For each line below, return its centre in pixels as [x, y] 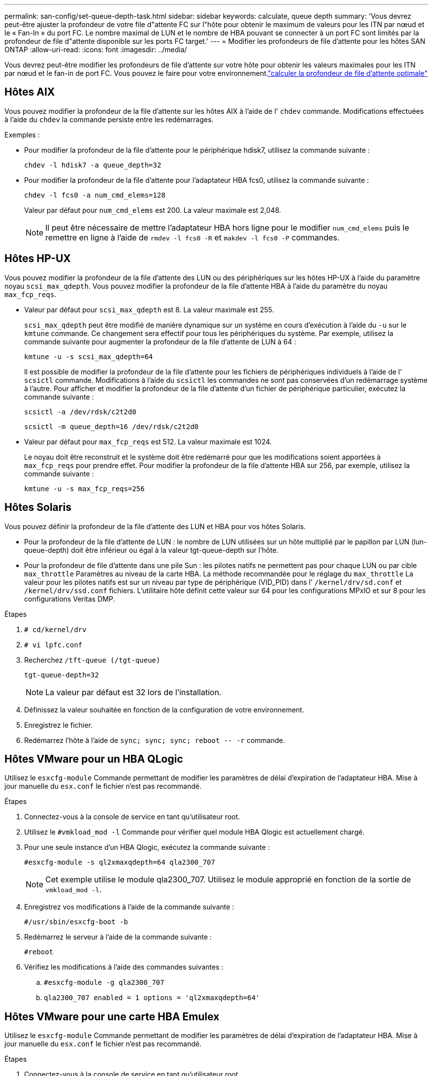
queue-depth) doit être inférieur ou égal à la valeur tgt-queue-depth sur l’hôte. [151, 550]
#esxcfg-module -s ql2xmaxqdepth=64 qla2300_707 [120, 862]
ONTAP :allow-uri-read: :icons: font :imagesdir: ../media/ [96, 50]
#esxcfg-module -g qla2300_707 [104, 983]
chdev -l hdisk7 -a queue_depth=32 [93, 165]
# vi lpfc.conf [53, 645]
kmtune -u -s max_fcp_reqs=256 [84, 488]
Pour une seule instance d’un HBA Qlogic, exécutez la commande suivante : [147, 847]
